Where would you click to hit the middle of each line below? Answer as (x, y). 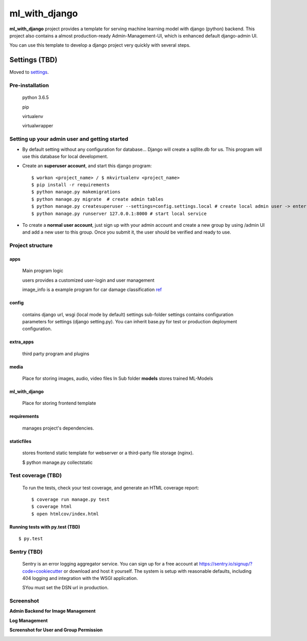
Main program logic (43, 271)
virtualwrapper (38, 126)
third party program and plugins (56, 354)
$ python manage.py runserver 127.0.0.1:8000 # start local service (119, 213)
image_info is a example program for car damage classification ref (92, 289)
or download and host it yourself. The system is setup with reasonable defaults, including (158, 571)
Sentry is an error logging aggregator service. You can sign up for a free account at (110, 564)
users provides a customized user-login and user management (88, 280)
